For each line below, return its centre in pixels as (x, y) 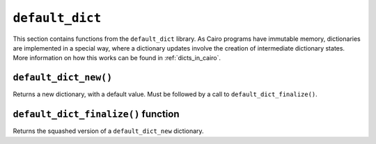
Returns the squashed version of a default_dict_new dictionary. (109, 131)
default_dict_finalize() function (96, 114)
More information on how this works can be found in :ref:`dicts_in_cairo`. (117, 58)
